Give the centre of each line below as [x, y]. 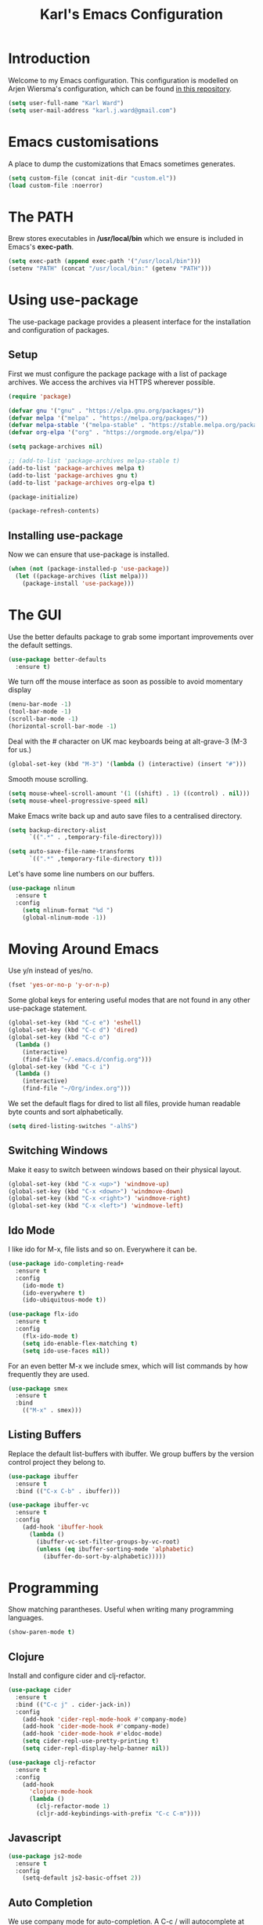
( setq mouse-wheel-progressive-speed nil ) [78, 801]
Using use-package [73, 300]
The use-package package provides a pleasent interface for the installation [130, 322]
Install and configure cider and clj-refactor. [77, 1676]
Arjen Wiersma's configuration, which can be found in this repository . [120, 89]
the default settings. [40, 645]
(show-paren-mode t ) [42, 1632]
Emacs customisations [83, 142]
